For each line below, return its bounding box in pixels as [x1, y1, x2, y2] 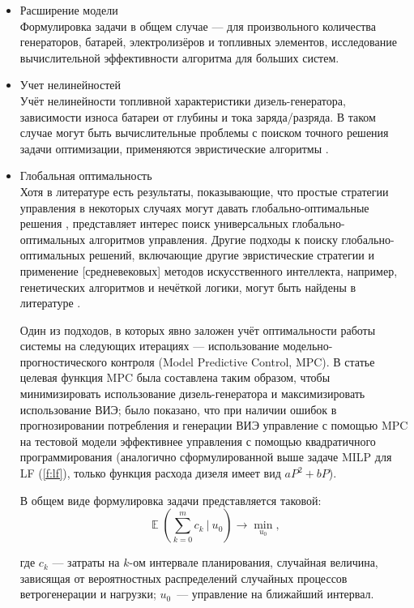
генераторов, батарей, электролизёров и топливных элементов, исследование [19, 33, 397, 50]
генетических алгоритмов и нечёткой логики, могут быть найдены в [19, 278, 356, 295]
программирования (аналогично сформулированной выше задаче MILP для [19, 448, 392, 465]
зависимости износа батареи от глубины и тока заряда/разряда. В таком [19, 108, 376, 125]
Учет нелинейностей [19, 76, 122, 93]
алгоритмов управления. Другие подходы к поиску [88, 230, 338, 247]
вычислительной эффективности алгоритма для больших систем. [19, 49, 339, 66]
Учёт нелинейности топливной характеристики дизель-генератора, [19, 92, 346, 109]
